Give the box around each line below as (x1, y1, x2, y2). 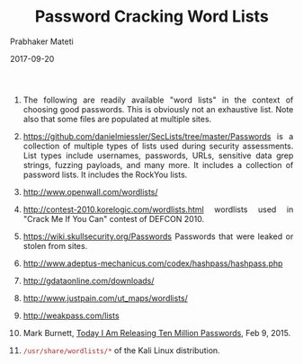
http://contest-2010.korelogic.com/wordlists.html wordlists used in (22, 204, 294, 215)
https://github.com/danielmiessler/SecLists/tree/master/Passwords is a (22, 130, 294, 141)
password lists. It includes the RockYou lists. (22, 169, 188, 180)
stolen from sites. (22, 240, 88, 251)
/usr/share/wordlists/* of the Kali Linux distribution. (22, 344, 220, 356)
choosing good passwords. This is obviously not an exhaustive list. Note (22, 103, 294, 114)
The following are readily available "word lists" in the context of (22, 94, 294, 105)
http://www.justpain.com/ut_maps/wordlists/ (22, 292, 189, 303)
